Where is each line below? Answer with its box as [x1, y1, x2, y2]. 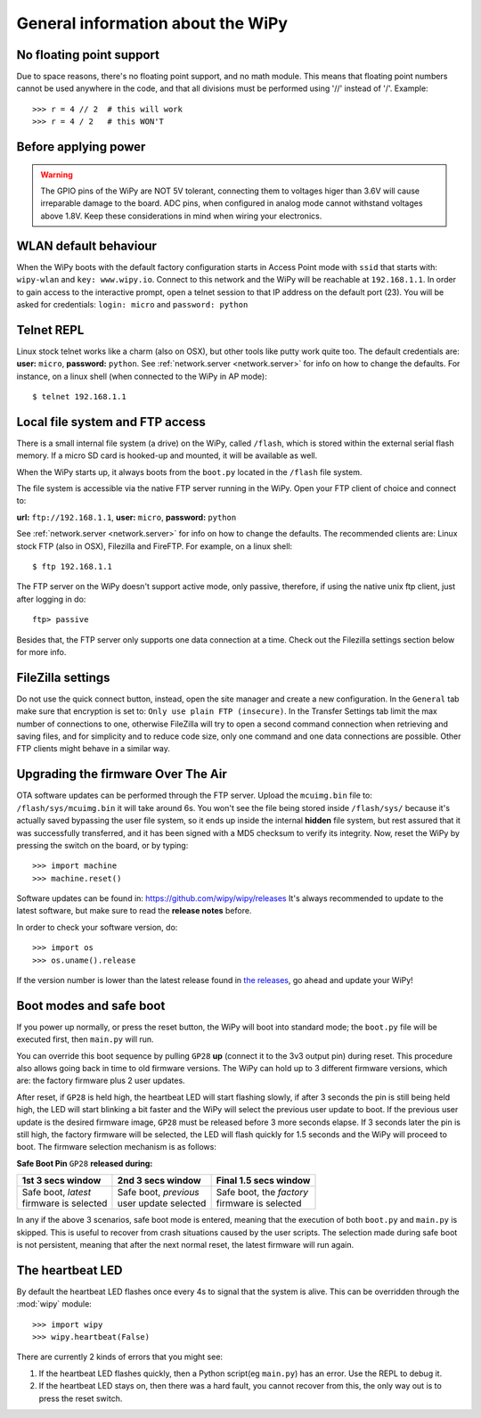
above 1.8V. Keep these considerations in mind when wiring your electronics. [40, 210, 322, 221]
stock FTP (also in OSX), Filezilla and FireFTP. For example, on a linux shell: [16, 540, 293, 552]
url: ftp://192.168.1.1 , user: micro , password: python [16, 512, 237, 522]
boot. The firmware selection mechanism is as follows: [16, 1142, 217, 1152]
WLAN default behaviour [16, 238, 158, 253]
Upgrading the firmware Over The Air [16, 766, 227, 782]
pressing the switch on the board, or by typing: [16, 840, 189, 850]
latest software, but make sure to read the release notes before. [16, 906, 252, 916]
